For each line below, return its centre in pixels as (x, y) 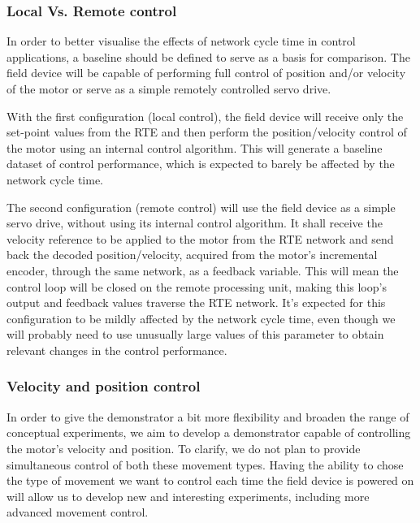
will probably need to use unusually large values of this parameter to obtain (195, 334)
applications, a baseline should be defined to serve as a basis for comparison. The (208, 56)
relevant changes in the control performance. (117, 350)
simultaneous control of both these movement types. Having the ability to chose (205, 464)
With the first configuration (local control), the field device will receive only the (205, 116)
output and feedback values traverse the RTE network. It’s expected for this (196, 303)
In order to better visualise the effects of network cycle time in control (181, 41)
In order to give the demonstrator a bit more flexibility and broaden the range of (208, 416)
